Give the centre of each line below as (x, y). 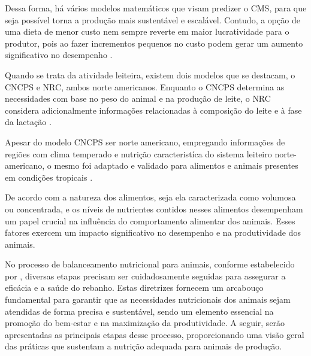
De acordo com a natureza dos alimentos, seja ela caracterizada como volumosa (150, 197)
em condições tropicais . (49, 177)
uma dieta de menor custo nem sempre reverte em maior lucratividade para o (147, 31)
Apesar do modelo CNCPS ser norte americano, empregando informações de (145, 142)
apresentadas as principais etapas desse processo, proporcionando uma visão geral (155, 334)
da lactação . (28, 122)
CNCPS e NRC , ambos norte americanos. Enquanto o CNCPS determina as (145, 86)
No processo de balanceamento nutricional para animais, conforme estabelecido (150, 264)
